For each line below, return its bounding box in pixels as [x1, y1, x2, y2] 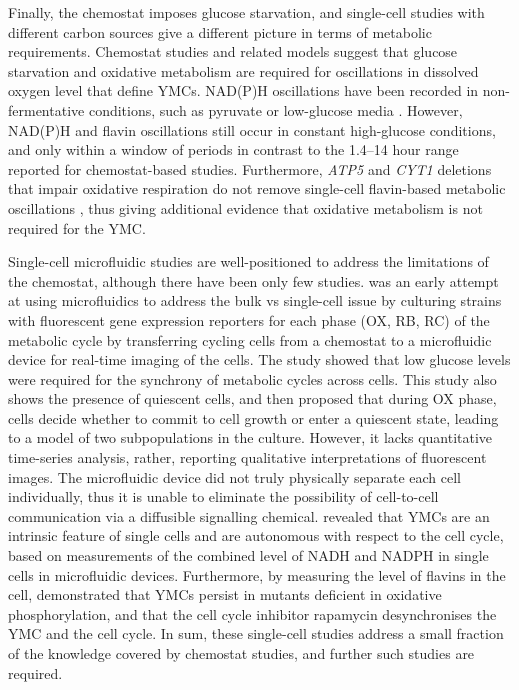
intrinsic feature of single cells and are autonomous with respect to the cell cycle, [8, 525, 504, 546]
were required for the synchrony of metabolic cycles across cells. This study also [8, 368, 497, 389]
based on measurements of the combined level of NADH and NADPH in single [8, 545, 489, 566]
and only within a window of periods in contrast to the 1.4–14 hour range [8, 139, 459, 160]
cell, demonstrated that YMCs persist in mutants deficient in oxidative [8, 584, 442, 605]
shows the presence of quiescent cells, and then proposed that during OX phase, [8, 388, 497, 409]
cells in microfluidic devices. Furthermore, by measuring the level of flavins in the [8, 564, 506, 585]
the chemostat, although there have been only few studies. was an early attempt [8, 270, 499, 291]
